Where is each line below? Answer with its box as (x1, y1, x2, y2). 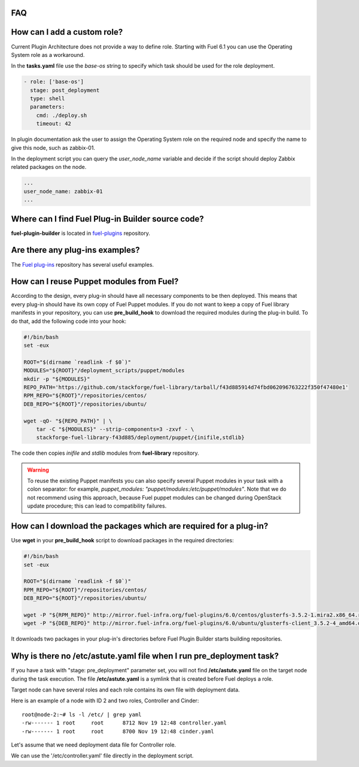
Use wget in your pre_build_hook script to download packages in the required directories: (11, 537, 234, 544)
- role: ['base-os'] (23, 78, 84, 85)
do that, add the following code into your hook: (11, 318, 127, 325)
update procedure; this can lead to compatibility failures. (27, 502, 167, 509)
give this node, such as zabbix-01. (11, 144, 96, 151)
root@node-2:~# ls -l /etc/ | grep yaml (22, 711, 142, 718)
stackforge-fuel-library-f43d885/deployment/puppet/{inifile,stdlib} (36, 434, 245, 441)
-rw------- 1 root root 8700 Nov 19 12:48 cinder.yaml (22, 728, 215, 735)
